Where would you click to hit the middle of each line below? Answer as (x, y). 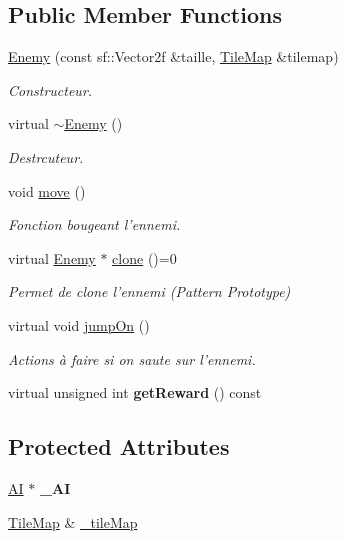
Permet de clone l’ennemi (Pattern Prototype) (149, 291)
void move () (47, 190)
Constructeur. (50, 89)
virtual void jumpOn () (79, 324)
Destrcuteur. (46, 156)
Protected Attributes (119, 446)
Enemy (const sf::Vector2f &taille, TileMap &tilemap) (173, 56)
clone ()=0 (144, 257)
